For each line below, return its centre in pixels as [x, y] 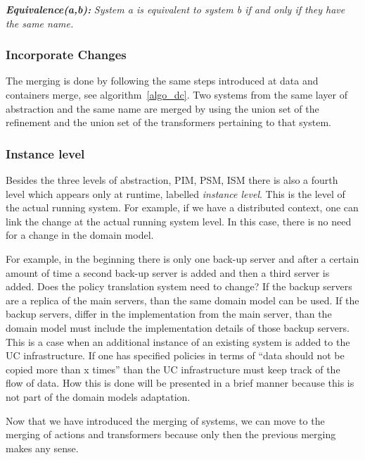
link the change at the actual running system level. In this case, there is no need [179, 221]
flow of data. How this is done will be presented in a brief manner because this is [180, 383]
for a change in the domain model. [80, 235]
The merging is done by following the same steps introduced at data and [162, 81]
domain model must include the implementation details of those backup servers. [178, 327]
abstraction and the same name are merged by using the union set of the [162, 108]
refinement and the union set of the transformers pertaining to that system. [168, 122]
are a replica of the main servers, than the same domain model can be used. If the [182, 300]
